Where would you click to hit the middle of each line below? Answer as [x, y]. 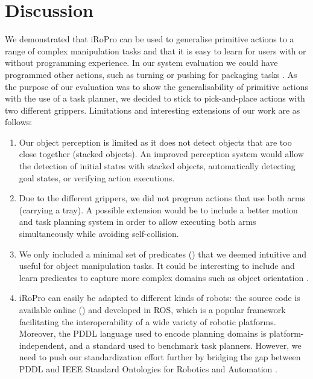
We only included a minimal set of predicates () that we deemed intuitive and [163, 254]
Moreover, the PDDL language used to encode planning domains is [143, 333]
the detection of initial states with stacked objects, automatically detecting [157, 166]
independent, [43, 345]
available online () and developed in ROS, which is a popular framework [152, 309]
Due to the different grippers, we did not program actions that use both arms [162, 198]
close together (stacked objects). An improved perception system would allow [161, 154]
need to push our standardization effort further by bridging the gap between [160, 357]
